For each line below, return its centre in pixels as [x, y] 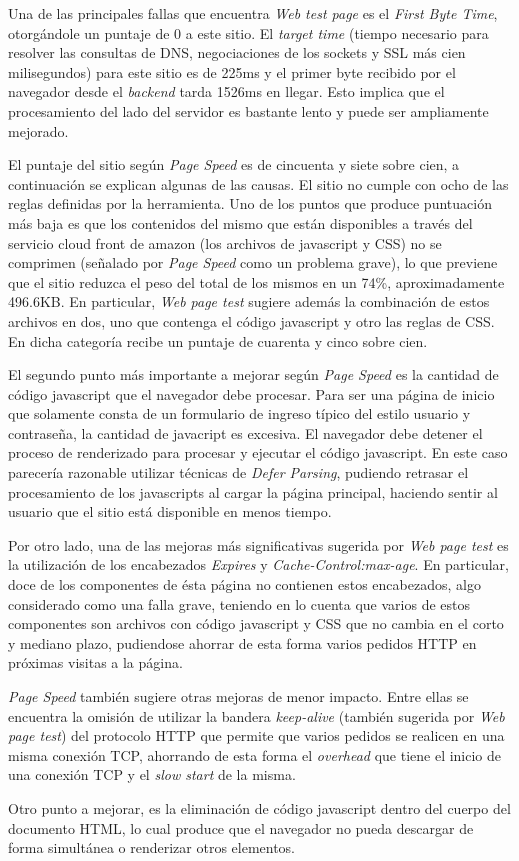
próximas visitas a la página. [95, 662]
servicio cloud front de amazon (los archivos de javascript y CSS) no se [225, 242]
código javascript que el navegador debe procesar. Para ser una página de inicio [251, 393]
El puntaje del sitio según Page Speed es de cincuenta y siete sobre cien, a [234, 164]
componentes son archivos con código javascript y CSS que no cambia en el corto [256, 623]
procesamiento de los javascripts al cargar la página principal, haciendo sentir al [253, 491]
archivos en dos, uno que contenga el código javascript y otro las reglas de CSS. [251, 320]
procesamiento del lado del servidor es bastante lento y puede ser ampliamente [248, 110]
